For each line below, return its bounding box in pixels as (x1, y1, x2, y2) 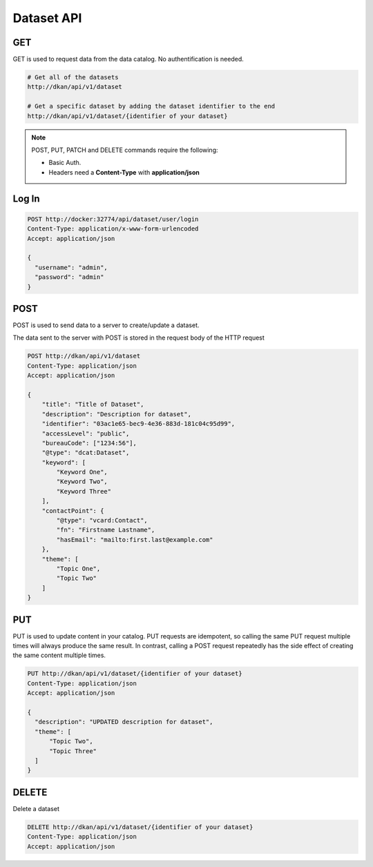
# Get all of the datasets (27, 73, 119, 81)
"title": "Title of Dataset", (41, 400, 144, 409)
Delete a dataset (12, 804, 60, 812)
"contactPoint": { (41, 507, 104, 514)
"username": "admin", (35, 263, 108, 271)
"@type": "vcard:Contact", (56, 516, 148, 525)
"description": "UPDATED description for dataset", (35, 718, 213, 726)
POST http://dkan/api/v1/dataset (27, 352, 141, 360)
